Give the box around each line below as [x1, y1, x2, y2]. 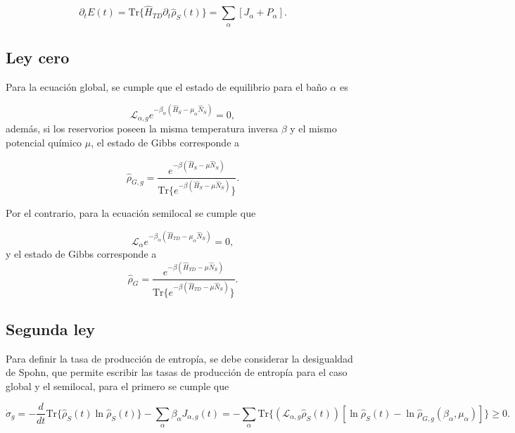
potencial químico [6, 134, 82, 149]
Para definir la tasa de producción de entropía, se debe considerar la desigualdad [6, 351, 353, 365]
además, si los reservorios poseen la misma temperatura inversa [6, 121, 278, 136]
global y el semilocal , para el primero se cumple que [6, 378, 229, 393]
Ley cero [6, 46, 70, 68]
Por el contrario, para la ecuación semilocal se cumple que [6, 206, 256, 220]
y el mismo [290, 121, 337, 136]
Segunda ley [6, 318, 96, 339]
